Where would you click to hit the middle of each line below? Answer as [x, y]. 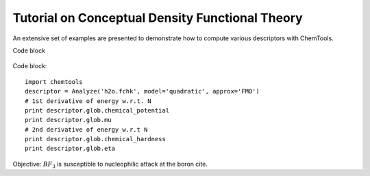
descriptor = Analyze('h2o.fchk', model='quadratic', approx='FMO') [142, 91]
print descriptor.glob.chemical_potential [97, 110]
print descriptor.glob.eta [70, 149]
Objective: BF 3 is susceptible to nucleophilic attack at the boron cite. [110, 165]
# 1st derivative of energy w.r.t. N [88, 101]
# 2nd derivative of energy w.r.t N [86, 129]
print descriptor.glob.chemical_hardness [95, 139]
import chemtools [54, 82]
